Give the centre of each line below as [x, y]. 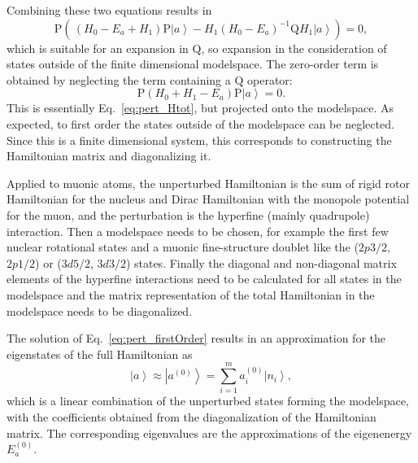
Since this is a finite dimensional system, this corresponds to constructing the [199, 140]
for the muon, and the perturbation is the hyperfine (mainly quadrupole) [188, 214]
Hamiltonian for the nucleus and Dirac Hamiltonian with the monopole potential [208, 199]
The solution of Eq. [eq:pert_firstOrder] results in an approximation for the [196, 338]
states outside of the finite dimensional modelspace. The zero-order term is [193, 64]
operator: [270, 79]
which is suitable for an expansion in [98, 48]
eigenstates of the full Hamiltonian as [100, 354]
